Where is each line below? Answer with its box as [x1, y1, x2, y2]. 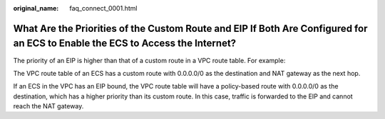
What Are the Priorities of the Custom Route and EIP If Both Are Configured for [13, 22, 368, 35]
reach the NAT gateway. [13, 102, 84, 110]
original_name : [13, 4, 59, 12]
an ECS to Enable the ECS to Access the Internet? [13, 38, 237, 50]
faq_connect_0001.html [69, 4, 138, 12]
